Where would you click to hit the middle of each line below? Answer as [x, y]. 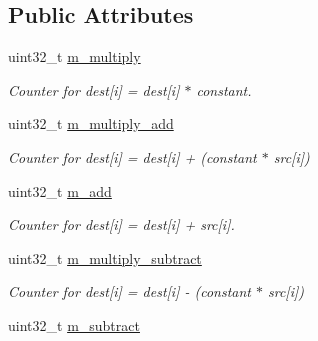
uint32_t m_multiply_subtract [105, 257]
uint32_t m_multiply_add [91, 123]
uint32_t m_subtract [74, 324]
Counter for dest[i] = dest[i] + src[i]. [121, 224]
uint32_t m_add [60, 190]
